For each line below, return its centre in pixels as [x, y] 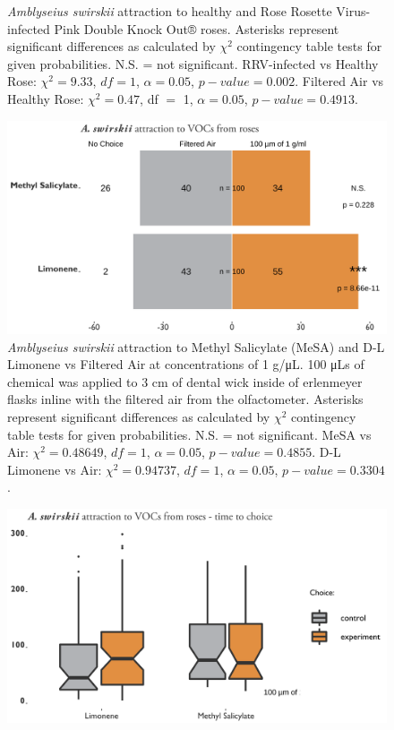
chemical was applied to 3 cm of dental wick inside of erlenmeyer [185, 381]
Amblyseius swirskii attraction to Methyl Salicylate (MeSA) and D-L [196, 346]
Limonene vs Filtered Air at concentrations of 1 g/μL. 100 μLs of [186, 364]
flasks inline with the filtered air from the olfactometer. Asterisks [185, 399]
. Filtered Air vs [339, 81]
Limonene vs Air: [55, 469]
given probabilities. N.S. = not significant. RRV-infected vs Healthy [193, 63]
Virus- [353, 11]
